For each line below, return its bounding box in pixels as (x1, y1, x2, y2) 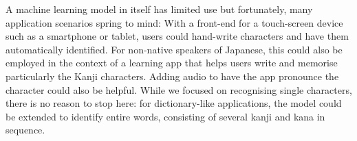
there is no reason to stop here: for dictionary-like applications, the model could (6, 96, 342, 110)
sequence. (6, 123, 45, 137)
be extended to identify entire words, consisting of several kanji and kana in (6, 109, 325, 123)
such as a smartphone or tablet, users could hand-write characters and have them (6, 29, 349, 43)
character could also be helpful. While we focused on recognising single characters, (6, 82, 352, 97)
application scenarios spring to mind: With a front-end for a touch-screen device (6, 15, 343, 29)
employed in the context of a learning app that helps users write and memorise (6, 55, 338, 70)
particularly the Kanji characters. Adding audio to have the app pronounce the (6, 68, 339, 83)
